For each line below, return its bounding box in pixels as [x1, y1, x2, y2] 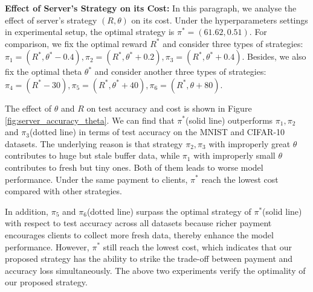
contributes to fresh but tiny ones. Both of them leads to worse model [5, 160, 263, 173]
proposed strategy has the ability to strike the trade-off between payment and [5, 252, 293, 265]
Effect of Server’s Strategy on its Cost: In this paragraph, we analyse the [5, 2, 297, 14]
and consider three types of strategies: [163, 37, 303, 49]
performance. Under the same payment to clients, [5, 173, 188, 185]
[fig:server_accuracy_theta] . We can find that [5, 113, 175, 126]
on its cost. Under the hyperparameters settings [131, 13, 308, 26]
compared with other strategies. [5, 185, 122, 197]
